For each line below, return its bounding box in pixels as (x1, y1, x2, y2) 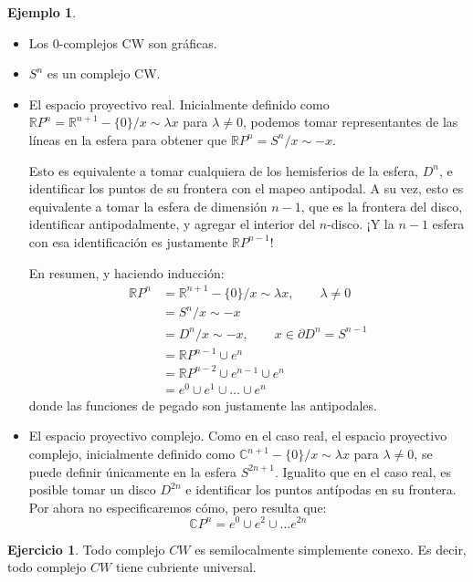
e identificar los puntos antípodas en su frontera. (185, 480, 457, 499)
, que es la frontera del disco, (300, 196, 463, 215)
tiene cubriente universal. (115, 557, 257, 577)
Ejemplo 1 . (7, 3, 77, 21)
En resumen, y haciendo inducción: (28, 263, 225, 282)
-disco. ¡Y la (327, 214, 394, 234)
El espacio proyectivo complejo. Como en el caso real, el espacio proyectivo (28, 426, 447, 445)
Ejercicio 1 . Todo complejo (7, 539, 165, 558)
